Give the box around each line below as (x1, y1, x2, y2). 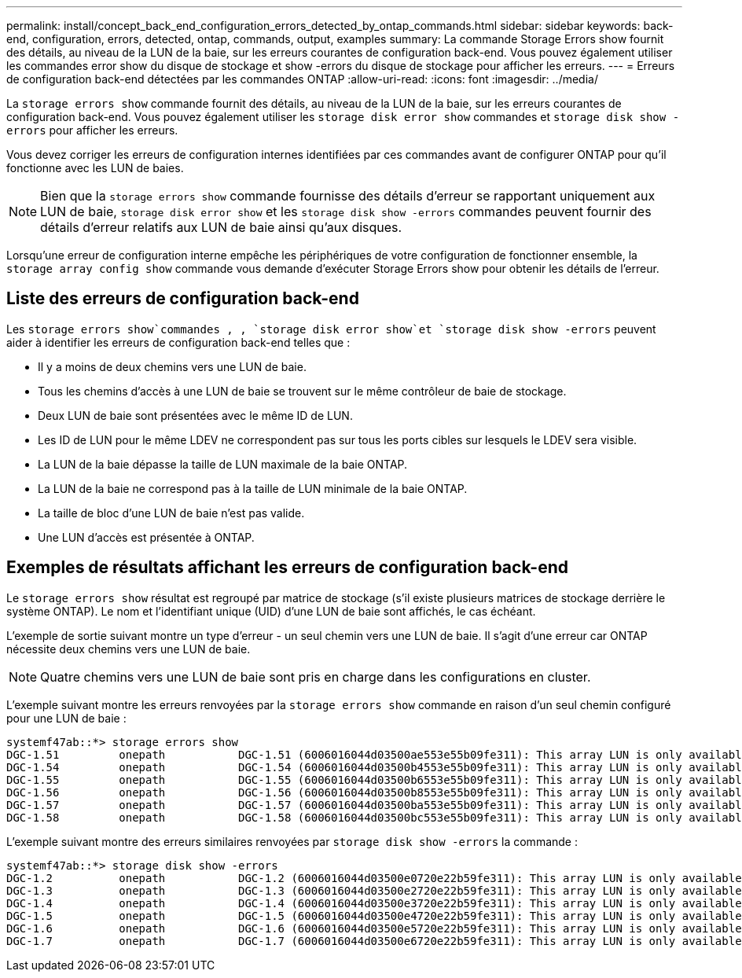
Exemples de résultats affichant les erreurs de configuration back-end (6, 557, 569, 578)
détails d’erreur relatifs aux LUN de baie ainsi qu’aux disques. (40, 219, 402, 235)
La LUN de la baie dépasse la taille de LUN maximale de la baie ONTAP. (38, 457, 408, 471)
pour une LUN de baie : (6, 711, 127, 725)
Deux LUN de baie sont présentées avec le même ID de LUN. (38, 408, 353, 422)
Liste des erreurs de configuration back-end (6, 289, 359, 309)
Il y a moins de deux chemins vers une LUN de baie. (38, 359, 307, 373)
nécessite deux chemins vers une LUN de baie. (6, 642, 251, 656)
